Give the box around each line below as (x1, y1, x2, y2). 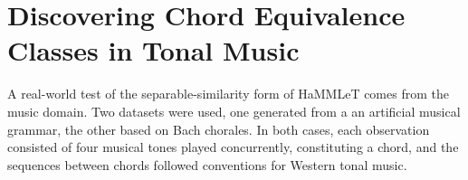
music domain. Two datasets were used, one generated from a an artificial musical (7, 101, 461, 120)
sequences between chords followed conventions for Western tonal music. (7, 155, 407, 174)
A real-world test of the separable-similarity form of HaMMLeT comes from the (7, 84, 449, 103)
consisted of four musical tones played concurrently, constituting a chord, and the (7, 137, 459, 156)
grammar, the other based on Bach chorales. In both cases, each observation (7, 119, 430, 138)
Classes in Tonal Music (7, 32, 300, 69)
